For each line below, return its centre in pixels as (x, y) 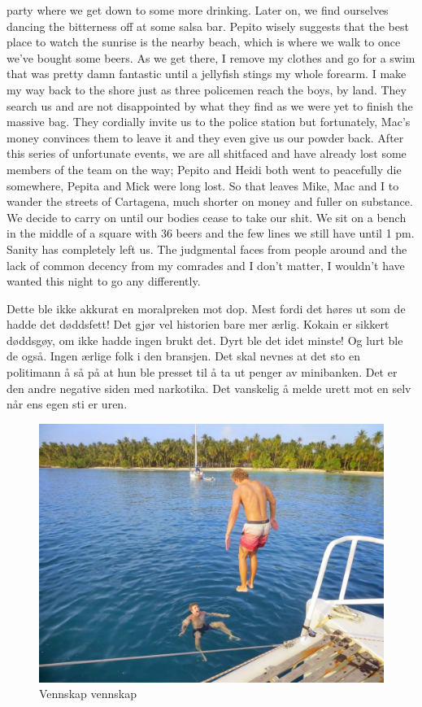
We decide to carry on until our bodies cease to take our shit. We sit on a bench (207, 217)
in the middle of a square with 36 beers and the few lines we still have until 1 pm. (211, 233)
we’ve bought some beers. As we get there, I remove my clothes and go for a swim (211, 57)
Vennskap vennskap (88, 694)
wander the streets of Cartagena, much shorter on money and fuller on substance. (210, 201)
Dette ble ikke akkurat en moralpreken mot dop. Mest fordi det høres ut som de (206, 308)
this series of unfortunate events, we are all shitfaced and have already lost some (207, 153)
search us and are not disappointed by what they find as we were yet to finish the (210, 105)
